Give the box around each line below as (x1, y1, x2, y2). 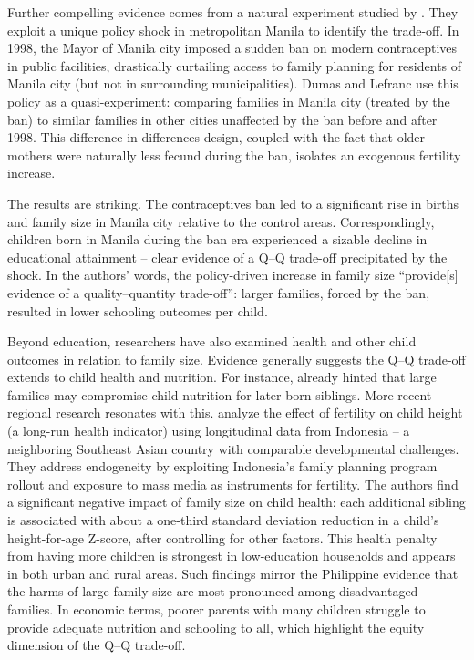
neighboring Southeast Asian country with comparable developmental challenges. (7, 438, 459, 458)
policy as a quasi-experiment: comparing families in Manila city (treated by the (7, 91, 450, 110)
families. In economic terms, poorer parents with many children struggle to (7, 600, 426, 618)
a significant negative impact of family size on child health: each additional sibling (7, 492, 466, 511)
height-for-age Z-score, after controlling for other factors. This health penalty (7, 528, 438, 547)
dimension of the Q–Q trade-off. (7, 635, 186, 655)
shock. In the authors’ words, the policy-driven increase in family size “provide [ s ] (7, 265, 459, 284)
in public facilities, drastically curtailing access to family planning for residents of (7, 56, 462, 75)
